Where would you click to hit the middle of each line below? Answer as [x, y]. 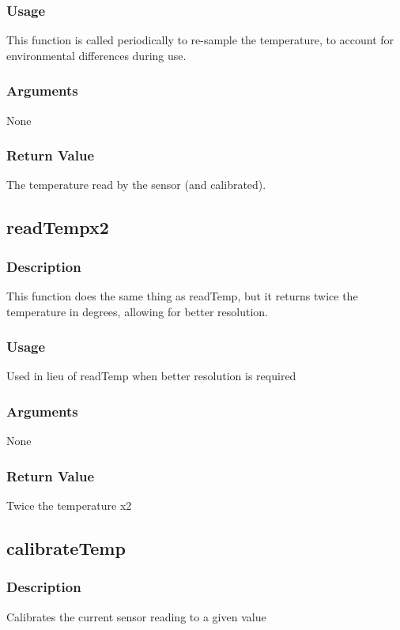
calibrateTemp [66, 548]
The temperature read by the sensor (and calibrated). [136, 185]
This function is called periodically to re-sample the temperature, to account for [200, 40]
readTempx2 [58, 227]
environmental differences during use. [96, 55]
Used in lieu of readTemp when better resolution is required [151, 376]
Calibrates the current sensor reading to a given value [136, 616]
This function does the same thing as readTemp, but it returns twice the [182, 296]
